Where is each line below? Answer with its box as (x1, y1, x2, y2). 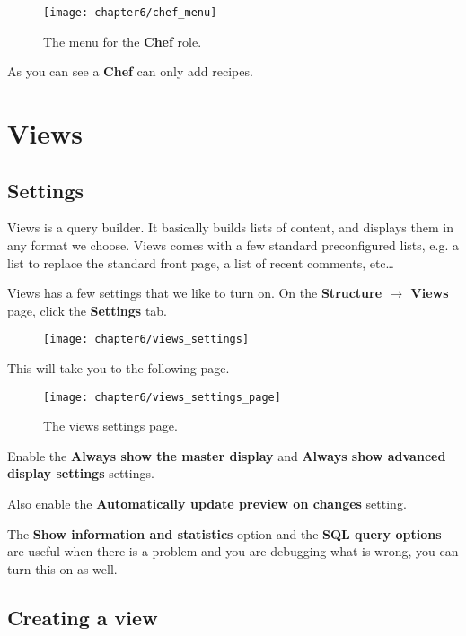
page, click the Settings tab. (7, 301, 168, 319)
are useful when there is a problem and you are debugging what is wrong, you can (7, 542, 459, 561)
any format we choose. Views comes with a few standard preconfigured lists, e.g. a (7, 236, 460, 255)
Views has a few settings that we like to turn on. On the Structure (7, 283, 382, 302)
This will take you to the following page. (7, 359, 230, 378)
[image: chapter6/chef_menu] (43, 6, 217, 19)
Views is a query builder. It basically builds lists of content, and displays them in (7, 218, 453, 237)
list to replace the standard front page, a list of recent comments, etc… (7, 253, 394, 272)
